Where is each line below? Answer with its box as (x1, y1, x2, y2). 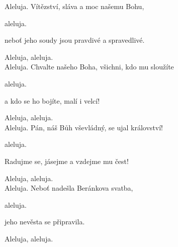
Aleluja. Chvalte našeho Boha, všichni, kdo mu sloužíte (5, 61, 174, 72)
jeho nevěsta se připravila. (5, 216, 85, 227)
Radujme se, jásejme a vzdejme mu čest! (5, 155, 129, 166)
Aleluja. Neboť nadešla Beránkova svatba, (5, 183, 133, 193)
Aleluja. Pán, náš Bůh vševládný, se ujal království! (5, 122, 163, 132)
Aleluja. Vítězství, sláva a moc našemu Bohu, (5, 1, 144, 11)
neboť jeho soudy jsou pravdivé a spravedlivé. (5, 35, 145, 45)
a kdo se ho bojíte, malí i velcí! (5, 95, 100, 106)
